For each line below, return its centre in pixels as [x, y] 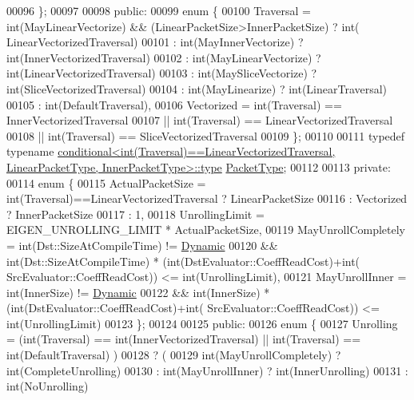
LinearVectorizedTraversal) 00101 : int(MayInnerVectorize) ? [155, 42]
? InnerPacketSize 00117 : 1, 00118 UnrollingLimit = [135, 214]
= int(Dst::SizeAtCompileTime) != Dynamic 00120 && [142, 245]
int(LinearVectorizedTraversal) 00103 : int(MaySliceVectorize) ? [162, 73]
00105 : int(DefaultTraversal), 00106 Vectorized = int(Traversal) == [174, 104]
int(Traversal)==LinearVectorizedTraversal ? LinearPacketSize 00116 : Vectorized [207, 198]
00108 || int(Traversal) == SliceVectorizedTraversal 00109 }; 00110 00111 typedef [206, 135]
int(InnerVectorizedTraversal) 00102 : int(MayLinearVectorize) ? [164, 57]
